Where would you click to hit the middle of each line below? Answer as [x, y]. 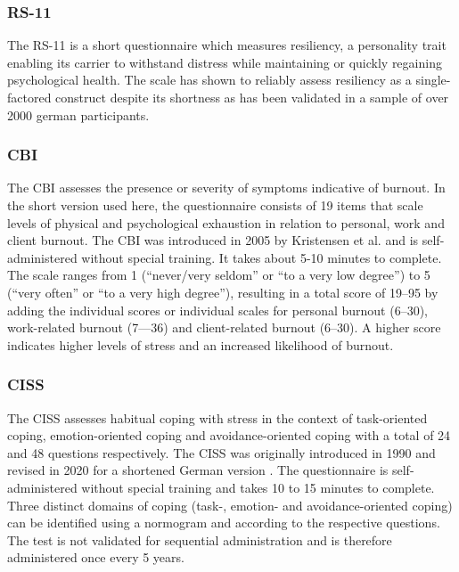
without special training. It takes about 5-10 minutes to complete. [262, 257]
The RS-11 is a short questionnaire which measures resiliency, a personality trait [227, 45]
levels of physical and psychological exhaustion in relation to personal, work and [226, 222]
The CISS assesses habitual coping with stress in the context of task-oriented [217, 417]
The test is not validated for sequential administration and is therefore [200, 539]
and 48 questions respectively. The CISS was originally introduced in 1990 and [221, 452]
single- [433, 80]
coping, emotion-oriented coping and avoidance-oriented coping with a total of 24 [229, 435]
